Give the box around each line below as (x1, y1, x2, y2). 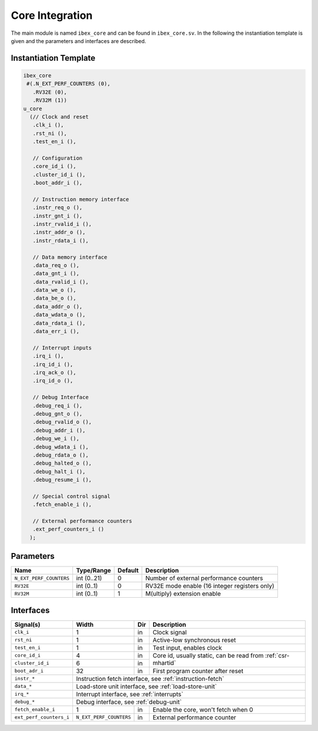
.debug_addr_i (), (32, 427, 86, 433)
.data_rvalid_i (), (32, 278, 89, 285)
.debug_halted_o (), (32, 460, 92, 467)
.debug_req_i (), (32, 402, 82, 409)
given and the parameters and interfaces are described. (11, 37, 147, 44)
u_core (23, 105, 42, 112)
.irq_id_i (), (32, 361, 74, 368)
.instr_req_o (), (32, 204, 82, 211)
